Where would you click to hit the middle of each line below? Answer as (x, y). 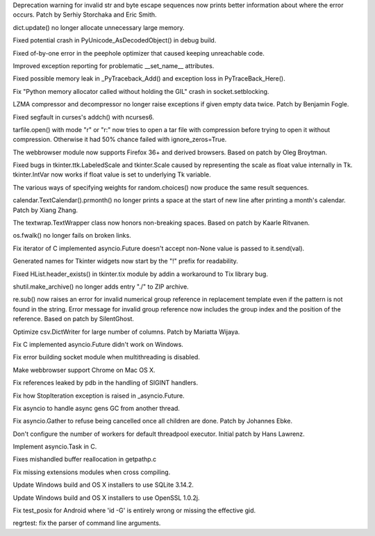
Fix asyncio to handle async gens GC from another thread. (97, 408)
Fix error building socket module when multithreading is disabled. (107, 357)
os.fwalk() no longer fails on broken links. (72, 236)
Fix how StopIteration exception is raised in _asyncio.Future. (99, 396)
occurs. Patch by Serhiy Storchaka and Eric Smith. (85, 15)
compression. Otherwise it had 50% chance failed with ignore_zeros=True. (120, 140)
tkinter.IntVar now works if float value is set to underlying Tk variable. (112, 174)
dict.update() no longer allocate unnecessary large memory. (99, 27)
